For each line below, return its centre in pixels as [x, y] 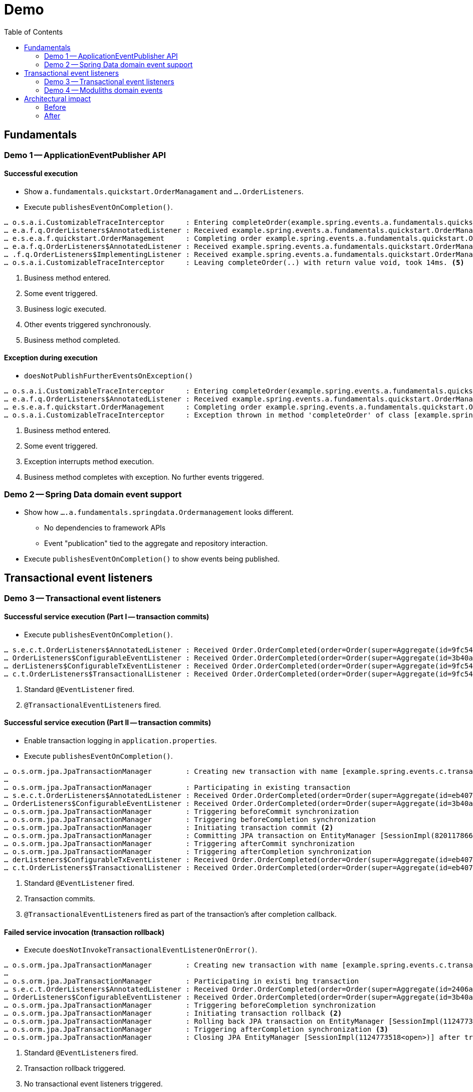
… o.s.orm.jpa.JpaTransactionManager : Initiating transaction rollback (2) [173, 1013]
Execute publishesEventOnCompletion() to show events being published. [152, 559]
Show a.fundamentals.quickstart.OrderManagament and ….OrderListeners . [164, 191]
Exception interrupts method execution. [89, 462]
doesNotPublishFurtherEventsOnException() [109, 376]
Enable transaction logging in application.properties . [121, 741]
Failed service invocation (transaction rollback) [84, 932]
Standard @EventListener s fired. [81, 1053]
